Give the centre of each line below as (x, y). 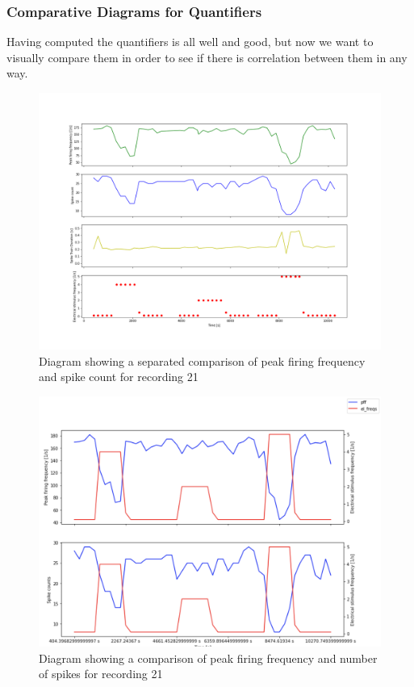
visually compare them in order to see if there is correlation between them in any (207, 57)
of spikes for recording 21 (101, 674)
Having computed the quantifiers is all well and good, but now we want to (190, 42)
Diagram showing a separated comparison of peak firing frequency (202, 360)
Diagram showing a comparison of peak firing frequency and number (208, 658)
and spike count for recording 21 (119, 377)
